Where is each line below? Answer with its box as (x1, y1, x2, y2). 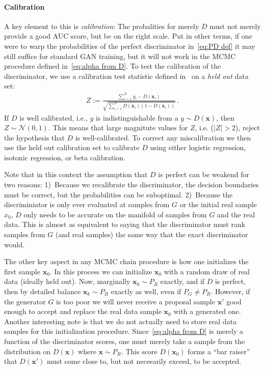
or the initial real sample (179, 199, 257, 210)
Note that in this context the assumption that (4, 169, 148, 180)
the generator (4, 296, 46, 306)
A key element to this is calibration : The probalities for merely (4, 20, 199, 31)
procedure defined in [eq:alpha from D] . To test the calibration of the (4, 61, 221, 71)
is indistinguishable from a (95, 112, 178, 123)
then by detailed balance (4, 286, 81, 297)
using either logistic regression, (150, 142, 246, 153)
